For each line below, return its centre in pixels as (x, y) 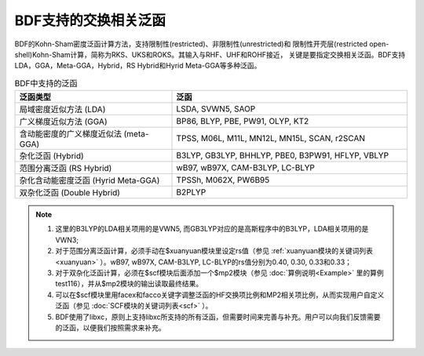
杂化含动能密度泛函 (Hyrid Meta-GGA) (90, 180)
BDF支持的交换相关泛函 (90, 20)
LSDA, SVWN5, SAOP (216, 109)
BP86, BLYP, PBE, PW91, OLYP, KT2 (243, 122)
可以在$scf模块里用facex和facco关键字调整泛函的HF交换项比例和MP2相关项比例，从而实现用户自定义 (220, 295)
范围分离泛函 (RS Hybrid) (66, 169)
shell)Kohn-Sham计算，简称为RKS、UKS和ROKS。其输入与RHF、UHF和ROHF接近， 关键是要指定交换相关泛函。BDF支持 (210, 54)
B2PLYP (191, 192)
